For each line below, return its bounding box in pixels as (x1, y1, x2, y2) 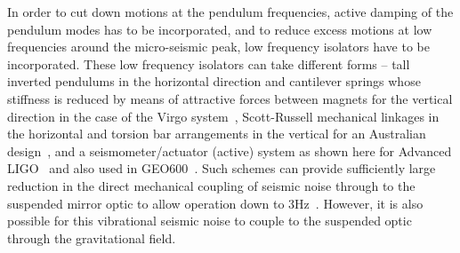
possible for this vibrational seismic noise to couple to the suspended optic (7, 211, 412, 230)
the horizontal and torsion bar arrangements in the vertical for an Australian (7, 124, 426, 143)
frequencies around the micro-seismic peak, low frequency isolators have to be (7, 37, 430, 56)
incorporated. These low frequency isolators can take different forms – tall (7, 54, 410, 73)
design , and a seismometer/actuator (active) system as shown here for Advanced (7, 141, 452, 160)
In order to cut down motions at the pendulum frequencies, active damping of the (7, 3, 454, 20)
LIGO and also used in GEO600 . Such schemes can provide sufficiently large (7, 159, 436, 178)
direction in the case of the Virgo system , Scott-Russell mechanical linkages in (7, 107, 440, 125)
